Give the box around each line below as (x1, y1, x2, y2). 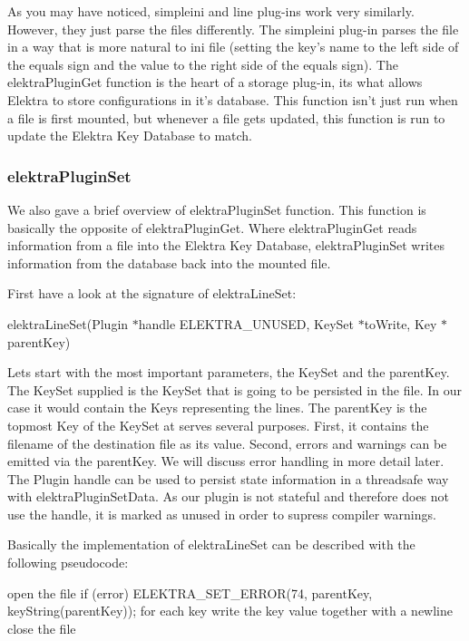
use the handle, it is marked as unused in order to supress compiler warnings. (7, 504, 436, 523)
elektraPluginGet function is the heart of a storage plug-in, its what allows (7, 73, 423, 92)
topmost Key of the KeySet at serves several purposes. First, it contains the (7, 415, 429, 434)
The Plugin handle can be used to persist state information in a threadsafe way (7, 469, 449, 488)
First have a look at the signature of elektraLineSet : (7, 284, 297, 303)
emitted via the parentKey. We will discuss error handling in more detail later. (7, 452, 445, 471)
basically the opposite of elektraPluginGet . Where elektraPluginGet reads (7, 218, 417, 237)
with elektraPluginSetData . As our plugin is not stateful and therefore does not (7, 487, 450, 506)
